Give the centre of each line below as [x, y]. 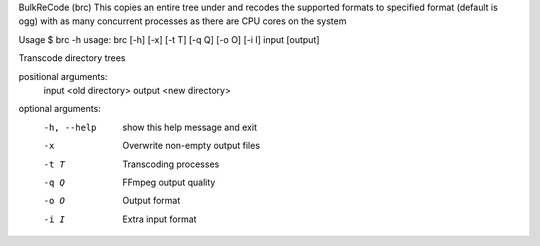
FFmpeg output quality [169, 182]
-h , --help [70, 127]
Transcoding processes [171, 164]
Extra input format [159, 219]
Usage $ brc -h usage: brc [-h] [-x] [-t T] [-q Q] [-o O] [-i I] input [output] [169, 39]
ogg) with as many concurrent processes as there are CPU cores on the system [182, 21]
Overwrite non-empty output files [191, 146]
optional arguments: [60, 109]
